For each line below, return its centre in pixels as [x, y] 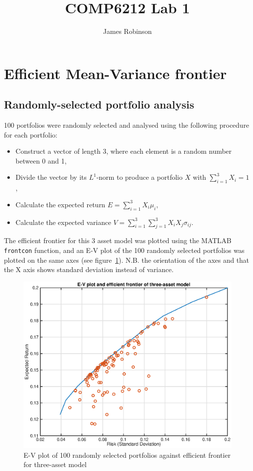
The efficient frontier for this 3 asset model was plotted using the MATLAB [118, 240]
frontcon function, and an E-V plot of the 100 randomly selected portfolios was [124, 250]
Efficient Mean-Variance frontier [115, 73]
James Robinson [127, 31]
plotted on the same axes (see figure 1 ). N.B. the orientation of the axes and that [126, 260]
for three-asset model [55, 464]
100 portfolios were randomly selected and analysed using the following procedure [126, 125]
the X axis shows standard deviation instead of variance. [89, 269]
